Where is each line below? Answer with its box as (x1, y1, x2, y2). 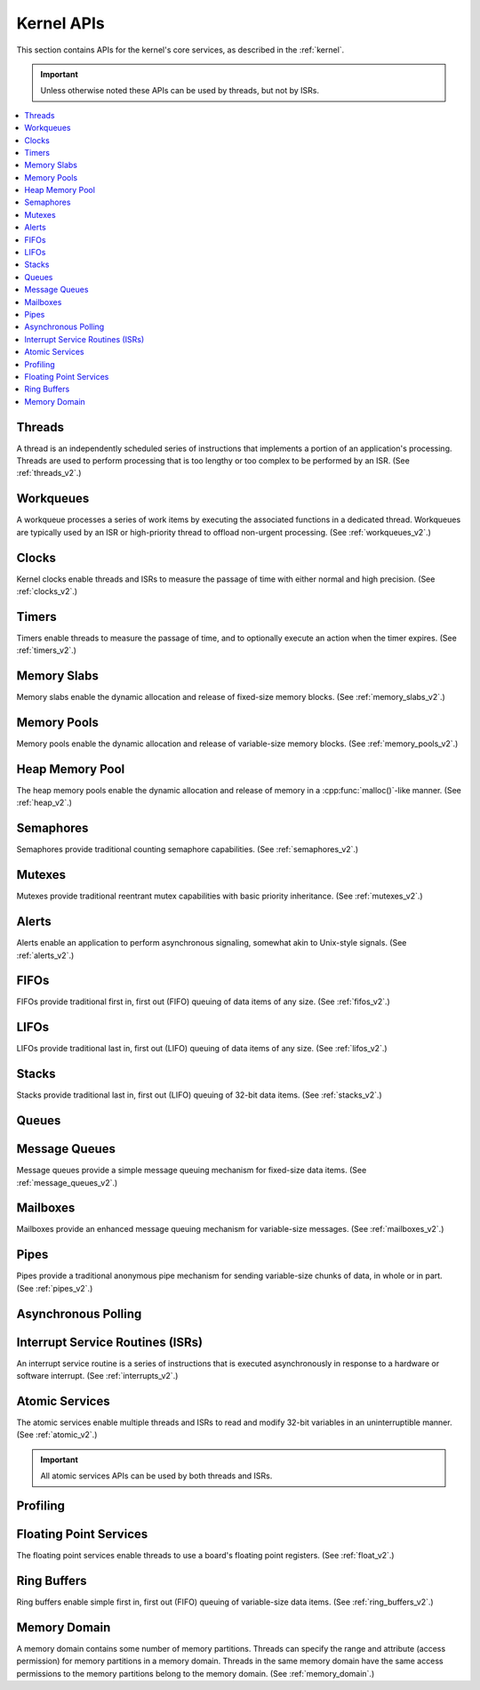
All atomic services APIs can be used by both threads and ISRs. (40, 1470, 273, 1481)
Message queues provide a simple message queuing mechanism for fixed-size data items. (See (16, 1165, 367, 1176)
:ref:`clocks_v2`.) (16, 585, 78, 596)
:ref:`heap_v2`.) (16, 797, 73, 809)
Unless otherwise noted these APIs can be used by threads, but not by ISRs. (40, 85, 320, 96)
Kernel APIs (16, 13, 106, 33)
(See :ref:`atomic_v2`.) (16, 1429, 98, 1440)
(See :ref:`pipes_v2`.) (16, 1283, 93, 1293)
